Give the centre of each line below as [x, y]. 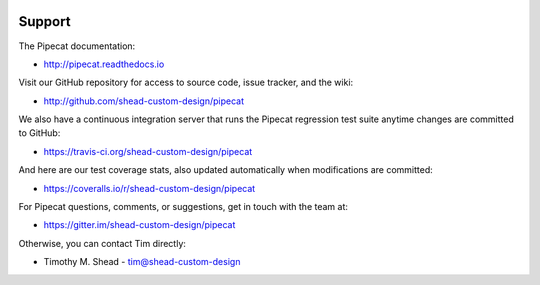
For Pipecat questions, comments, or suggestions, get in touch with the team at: [183, 207]
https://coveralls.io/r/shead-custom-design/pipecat [149, 188]
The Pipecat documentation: [77, 46]
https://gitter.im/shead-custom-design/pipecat [139, 225]
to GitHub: [39, 133]
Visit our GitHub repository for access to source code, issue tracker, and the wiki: [186, 82]
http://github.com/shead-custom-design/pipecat [144, 101]
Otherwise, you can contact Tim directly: [102, 243]
